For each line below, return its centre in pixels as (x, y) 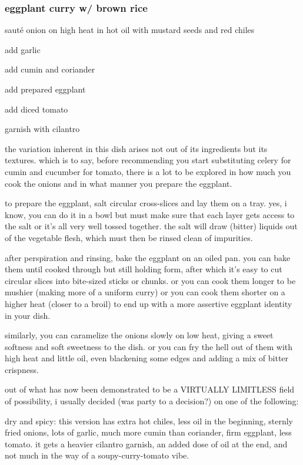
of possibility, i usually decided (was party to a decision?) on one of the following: (152, 401)
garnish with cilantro (42, 129)
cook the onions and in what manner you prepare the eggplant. (119, 183)
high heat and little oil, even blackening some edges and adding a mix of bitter (147, 358)
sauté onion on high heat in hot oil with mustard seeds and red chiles (130, 30)
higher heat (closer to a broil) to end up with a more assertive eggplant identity (149, 303)
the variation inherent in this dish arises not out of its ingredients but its (136, 148)
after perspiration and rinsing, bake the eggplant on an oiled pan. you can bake (148, 257)
